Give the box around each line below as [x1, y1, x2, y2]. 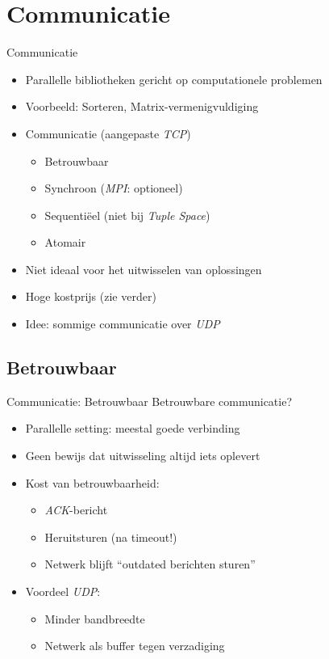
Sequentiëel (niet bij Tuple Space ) [44, 206, 210, 223]
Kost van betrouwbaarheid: [25, 474, 160, 491]
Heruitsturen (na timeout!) [44, 528, 177, 545]
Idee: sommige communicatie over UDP [25, 315, 220, 332]
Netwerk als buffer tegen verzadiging [44, 637, 225, 654]
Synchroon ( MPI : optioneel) [44, 180, 183, 196]
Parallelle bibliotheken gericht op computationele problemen [25, 70, 323, 87]
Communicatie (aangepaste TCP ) [25, 125, 191, 142]
